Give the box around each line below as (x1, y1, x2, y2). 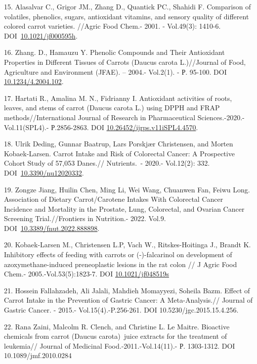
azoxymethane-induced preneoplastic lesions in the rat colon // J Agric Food (4, 259, 237, 269)
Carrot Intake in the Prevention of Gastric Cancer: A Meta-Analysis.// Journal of (4, 295, 253, 305)
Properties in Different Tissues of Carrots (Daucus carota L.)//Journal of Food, (4, 56, 246, 67)
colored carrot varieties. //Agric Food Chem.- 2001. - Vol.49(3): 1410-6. (4, 21, 221, 31)
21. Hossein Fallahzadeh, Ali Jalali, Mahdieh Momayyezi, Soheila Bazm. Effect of (4, 285, 250, 295)
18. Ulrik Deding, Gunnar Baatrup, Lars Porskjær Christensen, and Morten (4, 138, 233, 149)
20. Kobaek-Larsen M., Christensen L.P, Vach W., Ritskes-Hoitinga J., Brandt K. (4, 239, 251, 250)
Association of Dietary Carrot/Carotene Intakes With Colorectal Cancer (4, 194, 223, 204)
